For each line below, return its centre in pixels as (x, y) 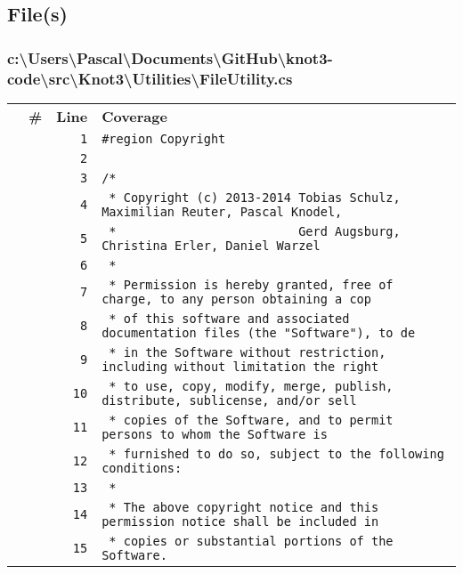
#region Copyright (164, 138)
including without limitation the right (240, 366)
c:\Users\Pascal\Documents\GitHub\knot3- (170, 57)
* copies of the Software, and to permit (251, 420)
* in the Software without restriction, (248, 352)
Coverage (134, 116)
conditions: (142, 468)
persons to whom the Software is (215, 434)
